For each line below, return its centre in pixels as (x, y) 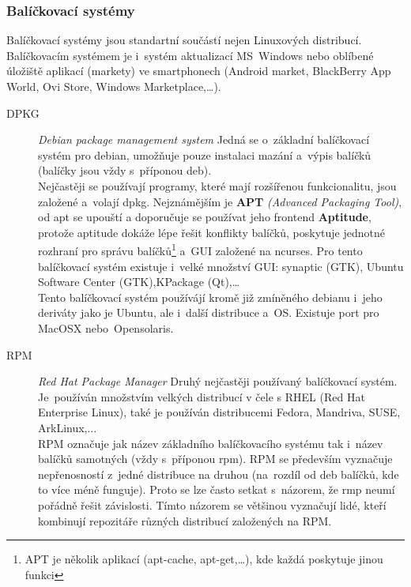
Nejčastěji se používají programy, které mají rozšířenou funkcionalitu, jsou (217, 185)
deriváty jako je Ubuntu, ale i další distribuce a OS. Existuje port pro (209, 312)
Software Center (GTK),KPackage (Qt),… (139, 282)
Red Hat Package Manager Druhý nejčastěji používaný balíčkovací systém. (218, 381)
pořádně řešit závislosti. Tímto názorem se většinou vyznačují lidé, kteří (212, 504)
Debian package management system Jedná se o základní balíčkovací (204, 139)
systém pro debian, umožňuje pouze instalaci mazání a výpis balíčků (205, 154)
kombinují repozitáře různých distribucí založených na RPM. (185, 520)
